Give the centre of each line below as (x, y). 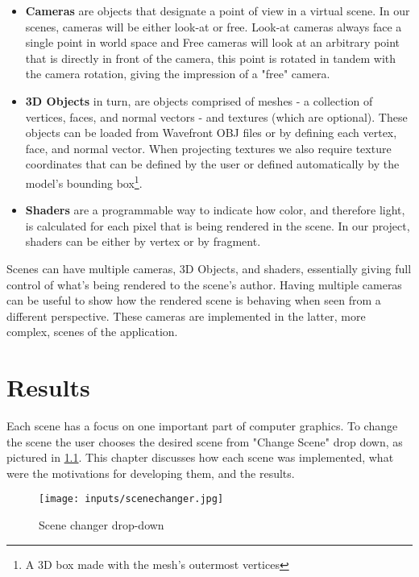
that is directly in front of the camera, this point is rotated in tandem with (211, 58)
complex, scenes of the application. (92, 332)
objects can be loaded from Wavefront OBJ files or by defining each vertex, (211, 133)
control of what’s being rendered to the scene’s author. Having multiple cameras (204, 284)
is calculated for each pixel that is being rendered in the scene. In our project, (218, 225)
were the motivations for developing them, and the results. (151, 473)
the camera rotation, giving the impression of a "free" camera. (178, 74)
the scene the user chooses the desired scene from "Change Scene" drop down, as (205, 441)
